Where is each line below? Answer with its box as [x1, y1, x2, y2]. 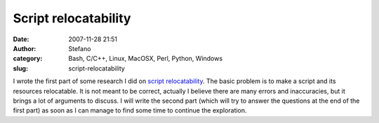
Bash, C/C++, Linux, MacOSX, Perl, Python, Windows [68, 55, 223, 63]
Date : [13, 35, 29, 43]
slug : [13, 64, 28, 73]
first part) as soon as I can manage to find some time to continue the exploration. [13, 106, 247, 115]
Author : [13, 44, 36, 52]
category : [13, 55, 43, 63]
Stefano [68, 44, 91, 52]
